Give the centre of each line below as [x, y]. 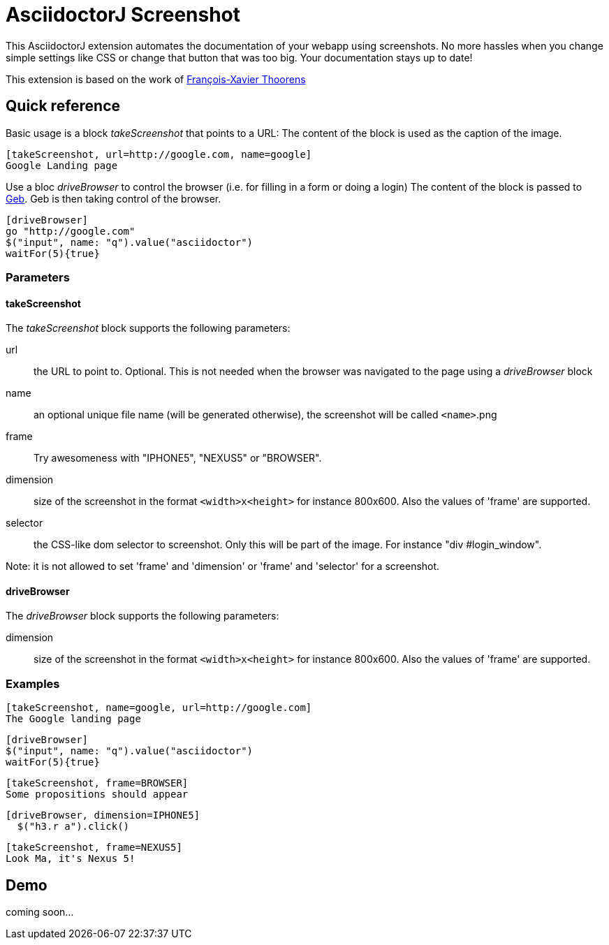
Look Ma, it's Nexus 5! [71, 859]
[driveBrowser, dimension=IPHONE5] [103, 815]
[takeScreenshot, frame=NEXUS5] [94, 848]
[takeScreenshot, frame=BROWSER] [97, 783]
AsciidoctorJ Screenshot [123, 15]
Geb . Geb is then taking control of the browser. [113, 198]
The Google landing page [73, 719]
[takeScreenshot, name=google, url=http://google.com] [159, 708]
